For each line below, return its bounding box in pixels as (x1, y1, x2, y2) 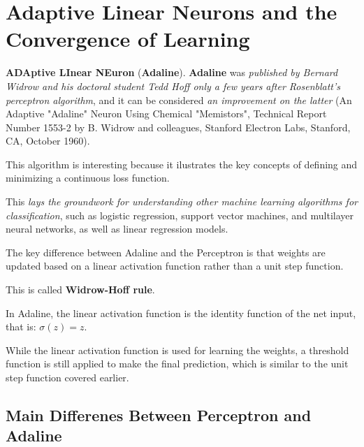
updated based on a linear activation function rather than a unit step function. (6, 258, 344, 273)
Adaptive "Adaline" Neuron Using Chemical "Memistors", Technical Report (6, 106, 327, 121)
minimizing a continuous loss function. (6, 170, 170, 185)
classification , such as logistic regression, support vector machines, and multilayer (6, 207, 354, 222)
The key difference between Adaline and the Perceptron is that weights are (6, 244, 326, 259)
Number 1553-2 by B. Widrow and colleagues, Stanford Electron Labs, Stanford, (6, 119, 351, 134)
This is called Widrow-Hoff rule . (6, 282, 155, 297)
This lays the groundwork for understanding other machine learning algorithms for (6, 194, 358, 209)
